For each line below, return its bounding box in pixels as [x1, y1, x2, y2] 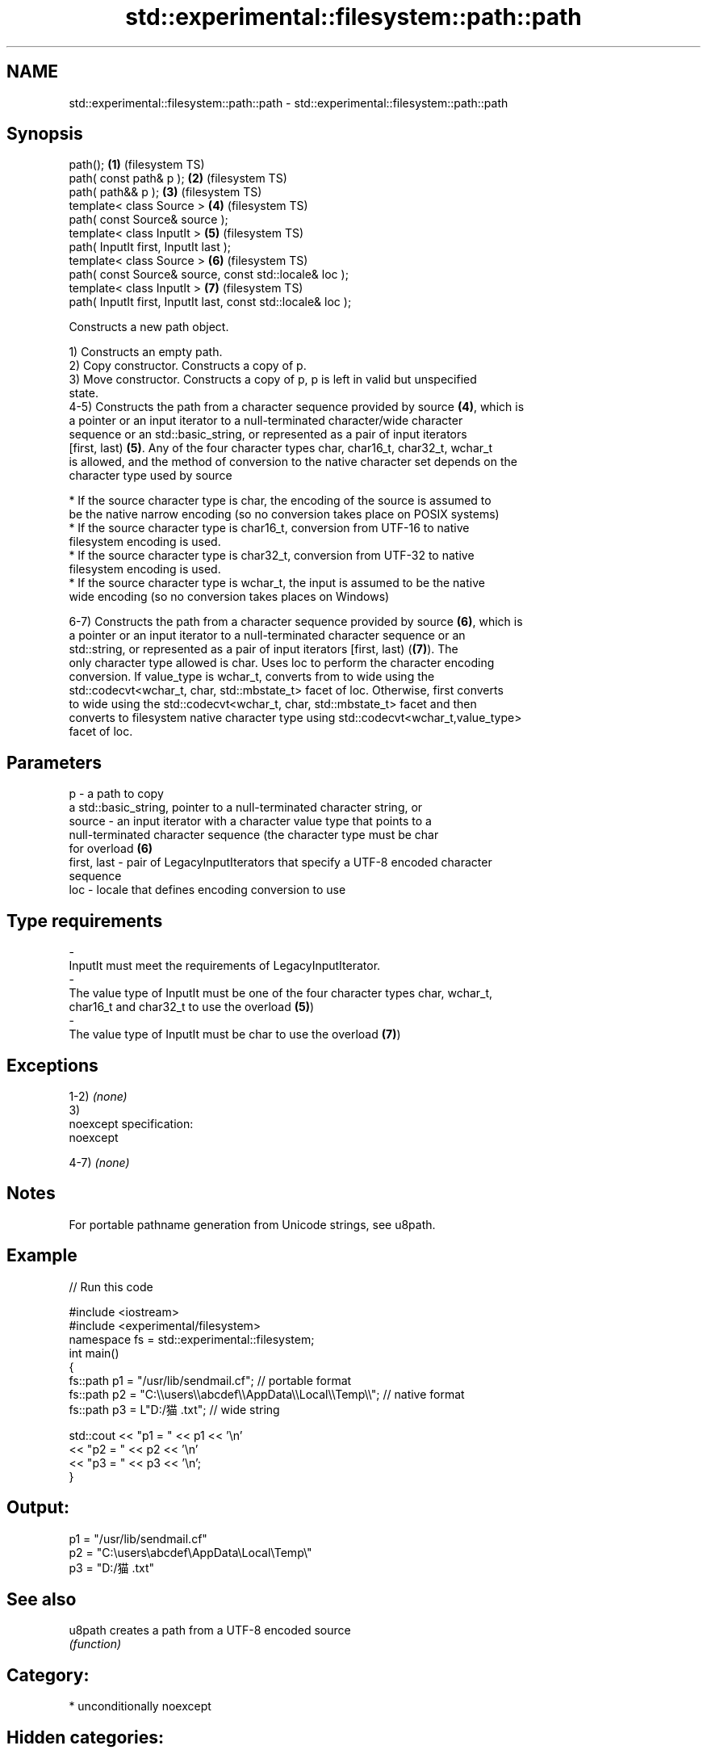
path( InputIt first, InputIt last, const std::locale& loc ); [69, 295, 352, 309]
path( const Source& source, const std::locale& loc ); [69, 267, 349, 282]
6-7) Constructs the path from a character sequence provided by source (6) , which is [69, 615, 523, 629]
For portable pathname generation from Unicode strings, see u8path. [69, 1217, 436, 1232]
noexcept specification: [69, 1116, 194, 1131]
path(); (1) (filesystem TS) [69, 157, 205, 172]
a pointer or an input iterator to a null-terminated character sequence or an [69, 628, 466, 643]
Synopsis [6, 124, 83, 145]
